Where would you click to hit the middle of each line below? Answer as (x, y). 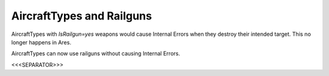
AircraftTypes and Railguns (82, 16)
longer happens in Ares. (41, 42)
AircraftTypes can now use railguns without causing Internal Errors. (96, 54)
